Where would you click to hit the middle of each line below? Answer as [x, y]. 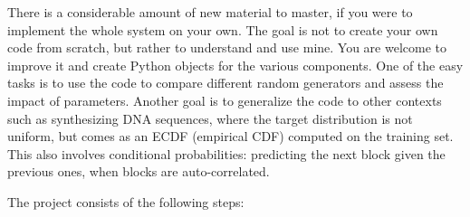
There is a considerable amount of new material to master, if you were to [210, 12]
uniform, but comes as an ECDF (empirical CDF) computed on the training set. [230, 136]
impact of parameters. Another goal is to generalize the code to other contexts [225, 100]
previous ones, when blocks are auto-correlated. [139, 171]
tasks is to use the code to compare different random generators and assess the [225, 83]
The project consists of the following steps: [126, 201]
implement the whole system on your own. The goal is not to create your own [223, 29]
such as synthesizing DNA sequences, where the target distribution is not [210, 118]
